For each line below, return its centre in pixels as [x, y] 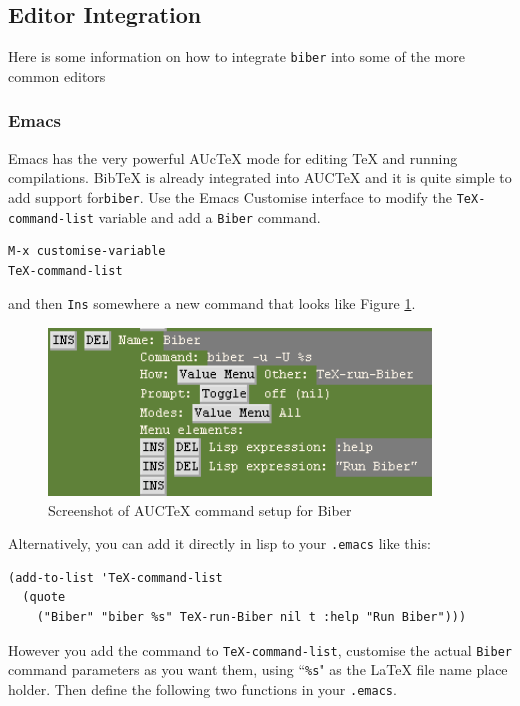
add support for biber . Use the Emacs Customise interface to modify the [230, 196]
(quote [44, 597]
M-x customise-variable [87, 251]
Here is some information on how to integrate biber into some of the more [236, 56]
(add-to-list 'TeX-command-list [115, 577]
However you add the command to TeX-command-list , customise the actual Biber [260, 649]
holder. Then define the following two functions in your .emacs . [202, 688]
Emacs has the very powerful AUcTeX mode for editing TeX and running [233, 157]
